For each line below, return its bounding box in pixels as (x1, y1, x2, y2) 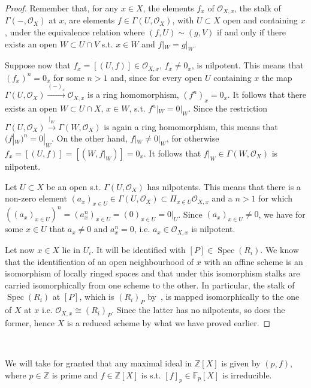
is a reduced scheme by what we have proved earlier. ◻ (67, 316, 271, 329)
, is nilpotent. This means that (191, 59, 304, 71)
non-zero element (5, 192, 67, 204)
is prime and (52, 368, 98, 381)
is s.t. (141, 368, 161, 381)
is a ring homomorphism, (87, 88, 179, 101)
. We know (260, 243, 299, 255)
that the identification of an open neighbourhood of (5, 255, 194, 267)
